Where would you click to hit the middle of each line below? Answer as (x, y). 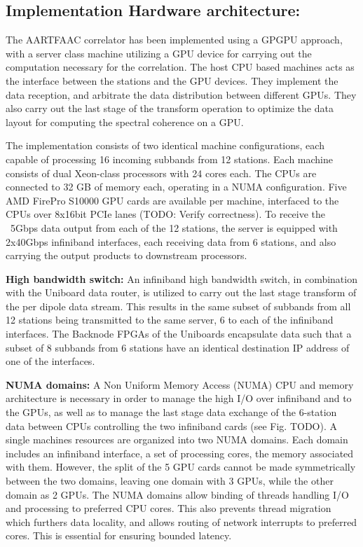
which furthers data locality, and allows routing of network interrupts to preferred (181, 521)
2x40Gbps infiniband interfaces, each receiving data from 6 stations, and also (171, 241)
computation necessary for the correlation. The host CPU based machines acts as (180, 67)
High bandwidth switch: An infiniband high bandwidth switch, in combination (181, 278)
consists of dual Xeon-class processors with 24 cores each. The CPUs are (161, 173)
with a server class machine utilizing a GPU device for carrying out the (159, 53)
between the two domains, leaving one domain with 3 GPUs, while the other (170, 481)
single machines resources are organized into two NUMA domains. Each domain (177, 439)
